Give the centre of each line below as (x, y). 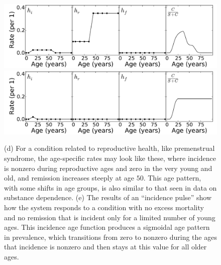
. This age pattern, (172, 178)
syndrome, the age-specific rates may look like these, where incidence (110, 158)
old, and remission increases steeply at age (69, 178)
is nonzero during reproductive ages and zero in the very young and (108, 168)
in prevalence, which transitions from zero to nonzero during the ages (111, 237)
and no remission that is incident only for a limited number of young (110, 217)
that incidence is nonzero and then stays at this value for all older (105, 247)
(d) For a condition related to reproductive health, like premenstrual (109, 148)
